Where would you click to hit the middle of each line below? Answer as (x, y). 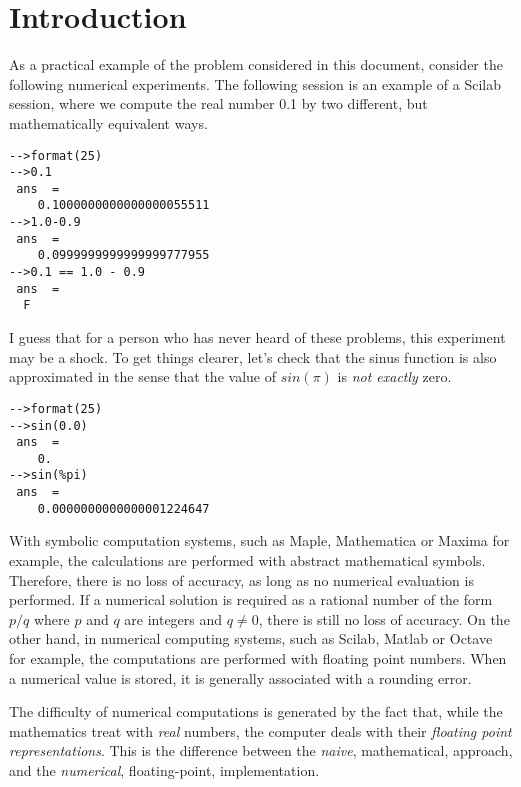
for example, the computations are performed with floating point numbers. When (258, 658)
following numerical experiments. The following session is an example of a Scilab (255, 83)
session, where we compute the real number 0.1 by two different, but (218, 103)
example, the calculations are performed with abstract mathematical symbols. (247, 560)
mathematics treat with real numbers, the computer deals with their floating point (260, 730)
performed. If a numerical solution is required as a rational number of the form (251, 599)
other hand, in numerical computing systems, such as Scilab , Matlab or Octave (251, 638)
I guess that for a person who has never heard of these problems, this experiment (257, 337)
